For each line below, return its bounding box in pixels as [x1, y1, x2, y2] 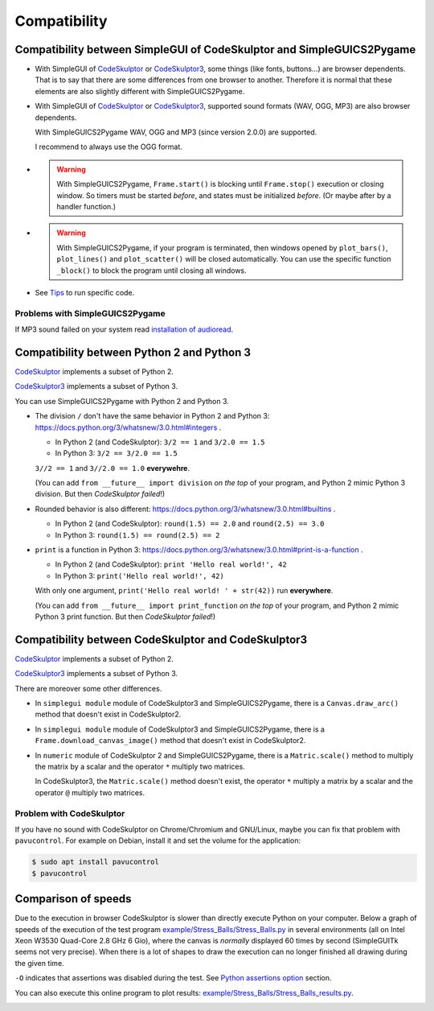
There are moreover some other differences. [14, 683, 162, 693]
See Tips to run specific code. [35, 287, 135, 297]
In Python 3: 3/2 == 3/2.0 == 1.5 [55, 448, 178, 458]
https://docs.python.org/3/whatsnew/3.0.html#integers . [35, 423, 222, 432]
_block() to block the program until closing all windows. [56, 266, 247, 275]
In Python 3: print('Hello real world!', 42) [55, 571, 224, 580]
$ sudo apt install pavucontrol [31, 857, 160, 867]
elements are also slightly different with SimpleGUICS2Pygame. [35, 86, 245, 96]
